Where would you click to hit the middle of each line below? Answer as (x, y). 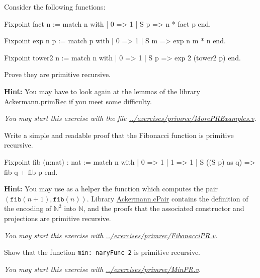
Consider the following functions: (55, 7)
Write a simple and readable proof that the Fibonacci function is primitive (119, 135)
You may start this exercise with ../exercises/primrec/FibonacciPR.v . (111, 235)
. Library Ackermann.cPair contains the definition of (167, 198)
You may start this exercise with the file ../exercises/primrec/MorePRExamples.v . (130, 118)
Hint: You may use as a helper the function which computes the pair (111, 189)
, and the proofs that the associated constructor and (164, 208)
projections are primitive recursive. (58, 218)
